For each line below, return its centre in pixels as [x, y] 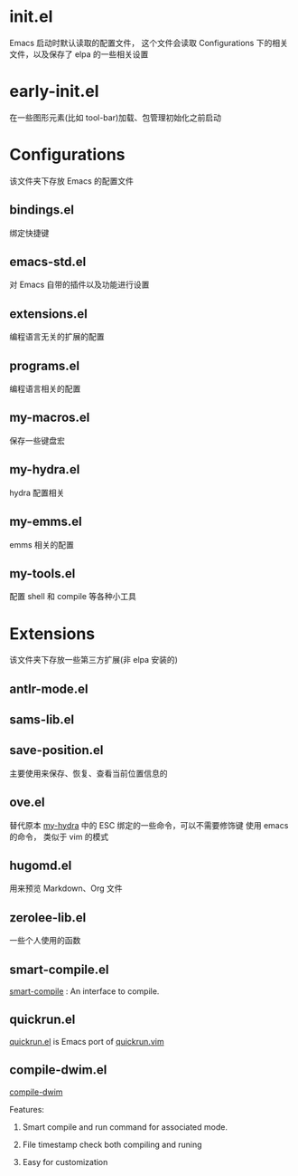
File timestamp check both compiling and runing [112, 1144]
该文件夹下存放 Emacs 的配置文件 [71, 181]
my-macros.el [50, 418]
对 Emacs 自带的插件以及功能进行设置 [79, 285]
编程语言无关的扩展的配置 [57, 337]
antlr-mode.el [49, 688]
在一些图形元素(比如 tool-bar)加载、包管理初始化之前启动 [116, 117]
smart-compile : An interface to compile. [84, 991]
